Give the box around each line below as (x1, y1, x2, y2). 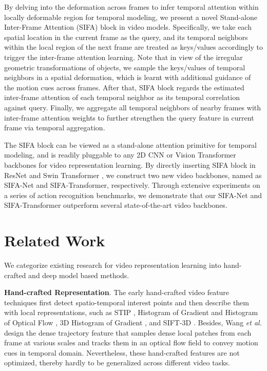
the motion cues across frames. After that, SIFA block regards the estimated (4, 82, 244, 92)
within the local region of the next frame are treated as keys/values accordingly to (4, 42, 263, 52)
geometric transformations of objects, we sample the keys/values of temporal (4, 62, 245, 72)
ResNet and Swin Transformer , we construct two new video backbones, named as (4, 169, 262, 180)
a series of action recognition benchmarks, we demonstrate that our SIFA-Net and (4, 189, 262, 200)
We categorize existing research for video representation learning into (4, 260, 221, 270)
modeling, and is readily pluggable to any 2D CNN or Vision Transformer (4, 149, 236, 160)
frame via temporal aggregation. (4, 122, 105, 133)
